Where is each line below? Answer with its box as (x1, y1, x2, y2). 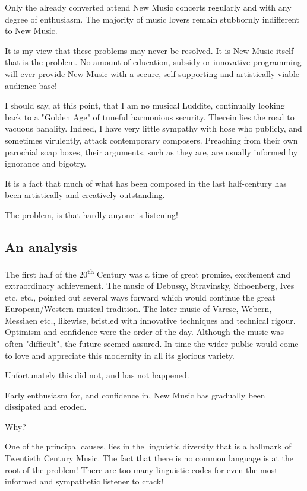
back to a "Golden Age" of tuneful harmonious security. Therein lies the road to (5, 110, 295, 123)
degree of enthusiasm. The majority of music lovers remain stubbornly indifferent (5, 12, 300, 25)
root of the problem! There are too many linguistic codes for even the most (5, 463, 278, 476)
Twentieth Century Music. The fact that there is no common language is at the (5, 452, 293, 464)
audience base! (5, 79, 57, 91)
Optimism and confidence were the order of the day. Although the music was (5, 326, 284, 338)
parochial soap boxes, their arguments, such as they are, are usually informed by (5, 145, 298, 158)
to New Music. (5, 24, 58, 37)
